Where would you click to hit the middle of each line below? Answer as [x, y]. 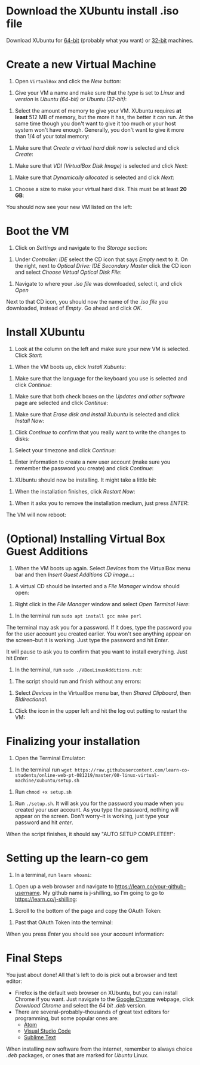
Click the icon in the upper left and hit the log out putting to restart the [101, 710]
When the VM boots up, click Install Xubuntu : [70, 367]
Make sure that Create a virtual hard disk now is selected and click [97, 147]
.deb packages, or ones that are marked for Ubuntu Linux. [78, 1055]
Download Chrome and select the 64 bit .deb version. [81, 1005]
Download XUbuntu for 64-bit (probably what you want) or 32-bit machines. [100, 40]
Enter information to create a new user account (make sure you [93, 462]
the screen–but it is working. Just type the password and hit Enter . [88, 640]
